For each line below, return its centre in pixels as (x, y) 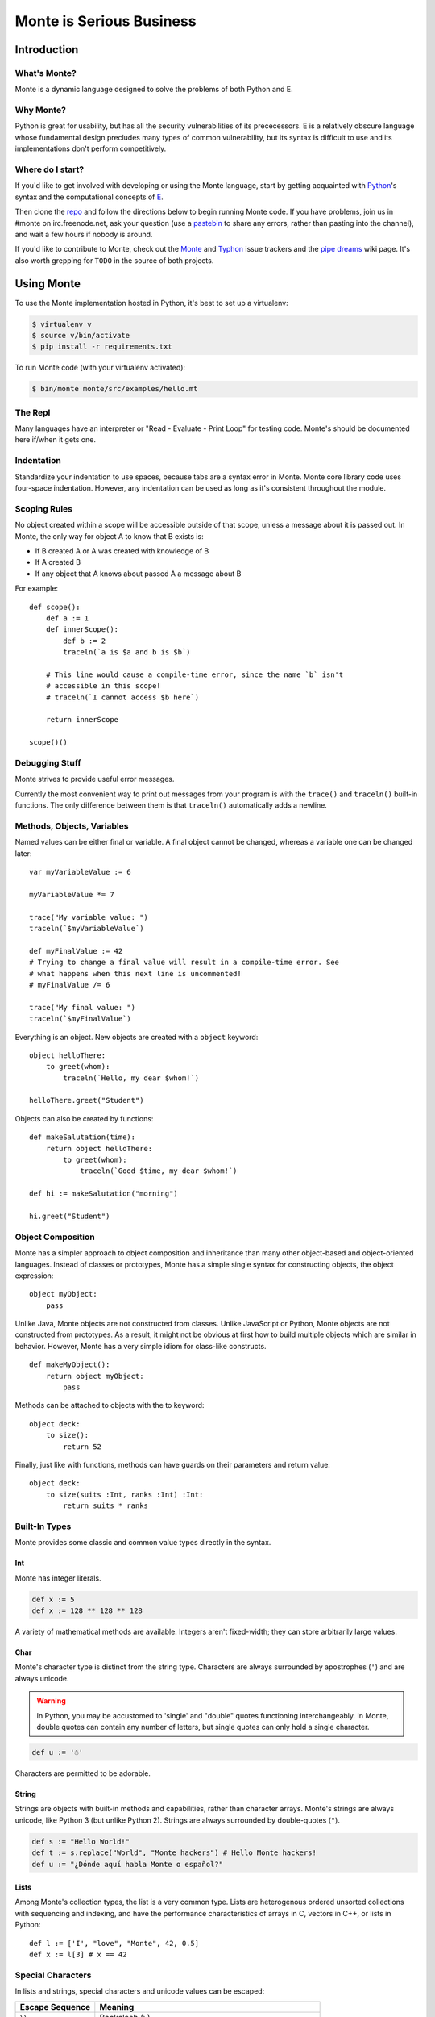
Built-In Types (43, 1526)
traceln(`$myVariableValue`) (87, 928)
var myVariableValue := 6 (81, 872)
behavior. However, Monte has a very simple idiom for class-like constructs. (141, 1346)
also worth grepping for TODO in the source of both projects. (114, 260)
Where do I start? (50, 169)
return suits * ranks (106, 1506)
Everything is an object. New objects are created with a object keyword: (137, 1037)
